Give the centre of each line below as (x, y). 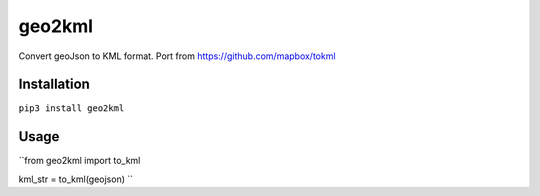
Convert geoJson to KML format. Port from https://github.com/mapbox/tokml (177, 56)
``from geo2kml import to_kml (79, 161)
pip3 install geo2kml (71, 108)
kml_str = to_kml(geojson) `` (76, 179)
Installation (54, 84)
